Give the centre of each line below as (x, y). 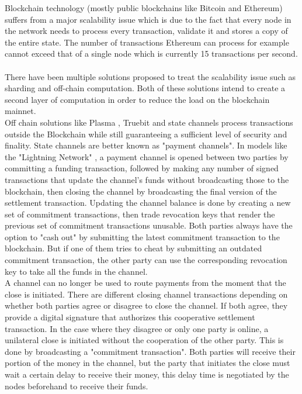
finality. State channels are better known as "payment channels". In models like (146, 145)
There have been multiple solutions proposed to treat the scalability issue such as (150, 76)
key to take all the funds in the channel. (76, 271)
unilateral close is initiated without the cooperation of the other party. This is (144, 340)
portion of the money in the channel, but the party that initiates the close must (147, 363)
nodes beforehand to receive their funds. (77, 386)
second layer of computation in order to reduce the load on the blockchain (137, 99)
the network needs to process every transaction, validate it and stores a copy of (146, 31)
